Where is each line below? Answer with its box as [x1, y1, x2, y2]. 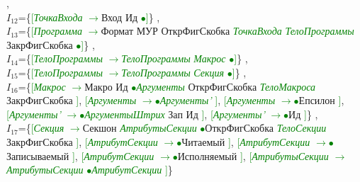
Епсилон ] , [298, 93, 344, 108]
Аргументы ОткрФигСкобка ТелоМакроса [136, 79, 316, 93]
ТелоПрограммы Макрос [121, 51, 226, 66]
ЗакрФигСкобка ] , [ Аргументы [6, 93, 137, 108]
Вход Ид [101, 9, 138, 24]
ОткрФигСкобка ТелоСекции [205, 120, 327, 135]
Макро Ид [84, 79, 128, 93]
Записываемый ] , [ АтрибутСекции [6, 148, 154, 163]
